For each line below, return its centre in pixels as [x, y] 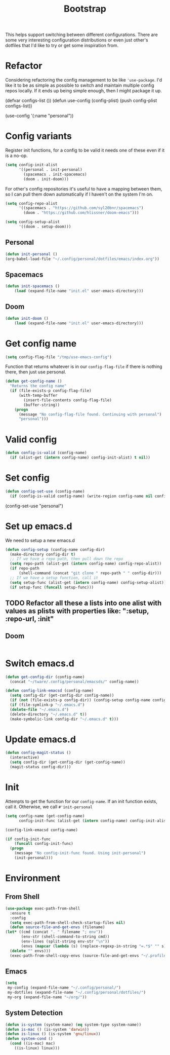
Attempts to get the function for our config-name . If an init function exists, [81, 801]
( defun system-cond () [29, 1039]
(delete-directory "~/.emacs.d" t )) [48, 714]
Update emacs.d [40, 739]
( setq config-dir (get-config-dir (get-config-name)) [68, 762]
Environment [33, 878]
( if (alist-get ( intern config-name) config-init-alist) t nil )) [80, 458]
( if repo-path [25, 569]
